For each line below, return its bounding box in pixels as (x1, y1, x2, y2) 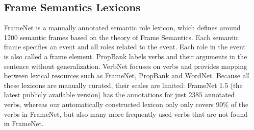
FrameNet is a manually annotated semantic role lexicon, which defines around (4, 22, 241, 33)
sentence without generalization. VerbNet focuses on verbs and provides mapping (4, 61, 247, 71)
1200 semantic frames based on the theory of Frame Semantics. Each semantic (4, 32, 239, 42)
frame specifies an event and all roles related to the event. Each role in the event (4, 42, 246, 52)
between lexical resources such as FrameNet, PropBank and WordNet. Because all (4, 70, 250, 81)
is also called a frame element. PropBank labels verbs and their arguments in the (4, 51, 247, 61)
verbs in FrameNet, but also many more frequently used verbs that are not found (4, 108, 248, 119)
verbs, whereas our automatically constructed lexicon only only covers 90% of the (4, 99, 249, 109)
